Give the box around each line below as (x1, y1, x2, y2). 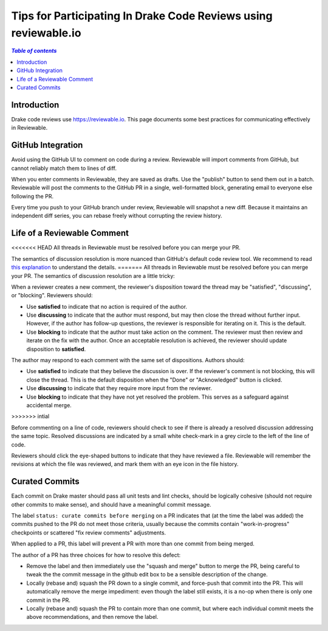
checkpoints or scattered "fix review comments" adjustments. (11, 528, 166, 536)
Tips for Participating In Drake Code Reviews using (11, 9, 273, 22)
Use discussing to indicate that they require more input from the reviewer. (26, 385, 213, 392)
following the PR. (11, 192, 54, 200)
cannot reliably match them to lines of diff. (11, 164, 117, 172)
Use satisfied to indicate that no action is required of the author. (26, 303, 188, 310)
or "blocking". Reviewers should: (11, 292, 93, 299)
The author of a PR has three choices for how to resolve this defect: (11, 551, 181, 558)
